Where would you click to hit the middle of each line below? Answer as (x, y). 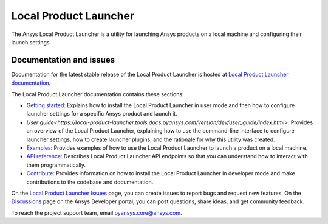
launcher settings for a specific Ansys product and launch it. (102, 114)
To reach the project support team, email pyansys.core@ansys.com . (97, 212)
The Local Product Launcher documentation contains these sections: (98, 94)
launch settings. (31, 42)
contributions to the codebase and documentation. (90, 182)
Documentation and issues (63, 60)
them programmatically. (56, 165)
